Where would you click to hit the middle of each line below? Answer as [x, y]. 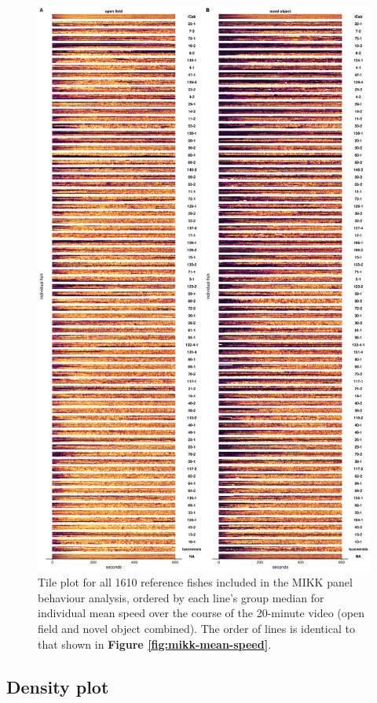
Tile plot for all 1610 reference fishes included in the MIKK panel [195, 582]
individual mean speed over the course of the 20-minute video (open [201, 613]
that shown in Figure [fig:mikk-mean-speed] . [155, 644]
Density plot [58, 686]
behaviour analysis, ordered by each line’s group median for [181, 597]
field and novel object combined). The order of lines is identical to [196, 629]
